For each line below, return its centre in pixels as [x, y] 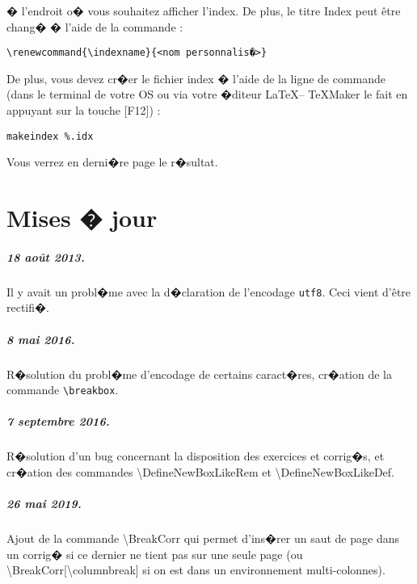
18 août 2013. [46, 256]
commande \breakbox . [63, 390]
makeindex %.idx [50, 136]
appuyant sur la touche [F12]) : [84, 110]
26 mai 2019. [44, 504]
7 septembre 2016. [58, 421]
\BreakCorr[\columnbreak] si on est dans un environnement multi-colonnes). [196, 570]
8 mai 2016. [41, 339]
